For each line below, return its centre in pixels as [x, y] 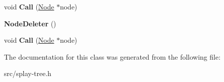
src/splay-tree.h [28, 73]
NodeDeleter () [30, 23]
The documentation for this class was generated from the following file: [112, 56]
